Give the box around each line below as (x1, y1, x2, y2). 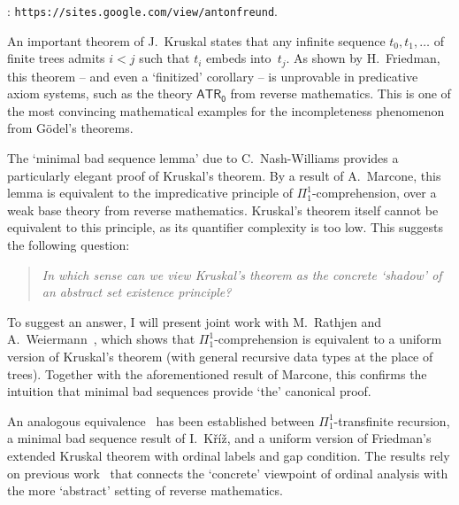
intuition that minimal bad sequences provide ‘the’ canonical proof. (7, 382, 371, 400)
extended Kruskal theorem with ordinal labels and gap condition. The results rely (7, 446, 450, 464)
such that (139, 49, 190, 67)
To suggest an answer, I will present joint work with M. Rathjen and (7, 312, 381, 330)
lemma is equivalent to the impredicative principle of (7, 183, 293, 202)
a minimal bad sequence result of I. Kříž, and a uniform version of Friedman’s (7, 429, 432, 447)
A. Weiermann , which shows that (7, 330, 195, 348)
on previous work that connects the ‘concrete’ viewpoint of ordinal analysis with (7, 463, 448, 482)
